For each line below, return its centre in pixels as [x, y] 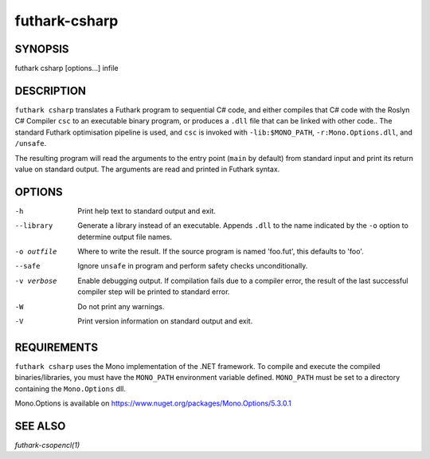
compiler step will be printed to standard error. [154, 292]
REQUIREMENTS [57, 347]
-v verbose [36, 280]
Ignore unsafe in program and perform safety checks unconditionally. [193, 266]
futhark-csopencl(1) [47, 445]
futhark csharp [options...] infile [66, 69]
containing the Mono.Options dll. [70, 388]
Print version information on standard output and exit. [165, 321]
